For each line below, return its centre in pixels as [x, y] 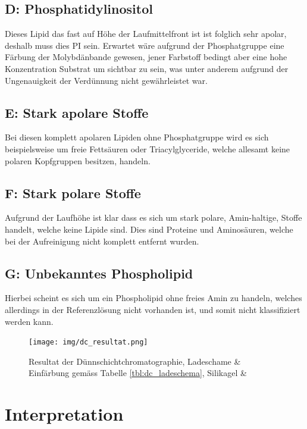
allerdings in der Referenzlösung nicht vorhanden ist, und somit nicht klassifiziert [153, 309]
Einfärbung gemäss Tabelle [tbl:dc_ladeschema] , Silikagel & [138, 373]
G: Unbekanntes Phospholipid [99, 273]
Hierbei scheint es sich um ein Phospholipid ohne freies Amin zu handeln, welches [153, 298]
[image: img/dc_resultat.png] [88, 342]
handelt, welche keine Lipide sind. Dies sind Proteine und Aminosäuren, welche [149, 229]
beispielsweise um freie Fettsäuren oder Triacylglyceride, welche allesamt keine [148, 148]
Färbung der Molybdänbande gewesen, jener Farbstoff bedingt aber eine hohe [146, 57]
